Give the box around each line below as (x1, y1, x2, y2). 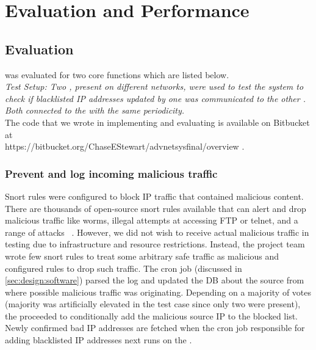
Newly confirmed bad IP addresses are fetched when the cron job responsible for (5, 321, 305, 334)
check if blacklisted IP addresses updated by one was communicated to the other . (5, 92, 306, 104)
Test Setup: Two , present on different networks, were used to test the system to (5, 80, 304, 93)
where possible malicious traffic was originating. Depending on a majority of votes (5, 285, 312, 298)
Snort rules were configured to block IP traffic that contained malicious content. (5, 189, 304, 202)
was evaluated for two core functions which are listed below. (5, 68, 229, 81)
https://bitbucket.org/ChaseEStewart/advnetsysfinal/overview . (5, 140, 245, 153)
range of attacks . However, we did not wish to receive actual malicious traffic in (5, 225, 309, 238)
